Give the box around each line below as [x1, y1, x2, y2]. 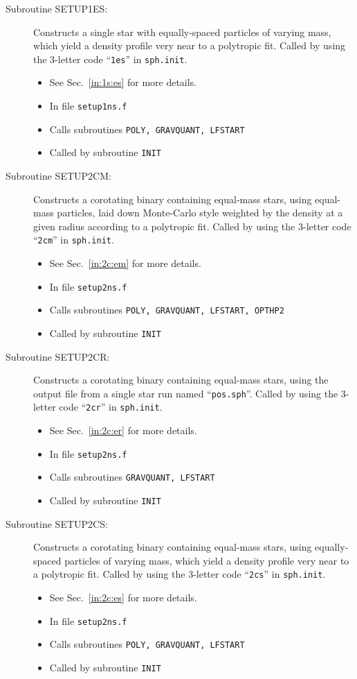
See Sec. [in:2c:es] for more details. [49, 590, 197, 605]
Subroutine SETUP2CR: [6, 349, 110, 363]
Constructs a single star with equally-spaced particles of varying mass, [33, 24, 331, 39]
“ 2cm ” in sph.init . [33, 232, 114, 247]
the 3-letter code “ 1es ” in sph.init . [33, 51, 187, 66]
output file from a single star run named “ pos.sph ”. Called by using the [33, 386, 338, 400]
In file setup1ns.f [49, 98, 127, 113]
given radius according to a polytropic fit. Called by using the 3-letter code [33, 218, 351, 233]
